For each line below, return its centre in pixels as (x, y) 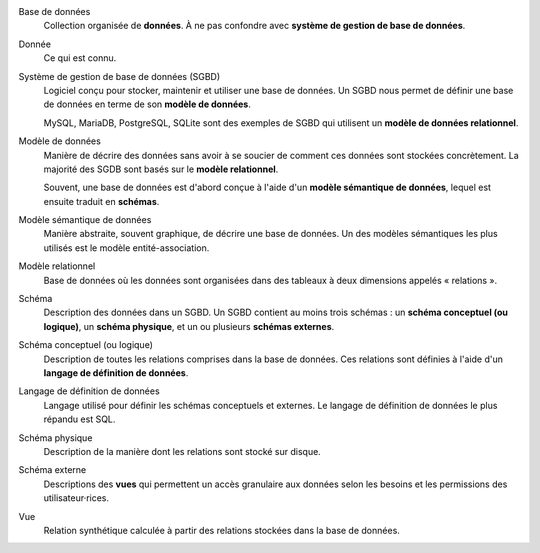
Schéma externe (52, 470)
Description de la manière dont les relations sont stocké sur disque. (182, 451)
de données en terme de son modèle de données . (147, 104)
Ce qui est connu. (80, 58)
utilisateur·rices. (76, 498)
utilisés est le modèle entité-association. (126, 247)
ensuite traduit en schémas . (101, 201)
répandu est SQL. (79, 419)
